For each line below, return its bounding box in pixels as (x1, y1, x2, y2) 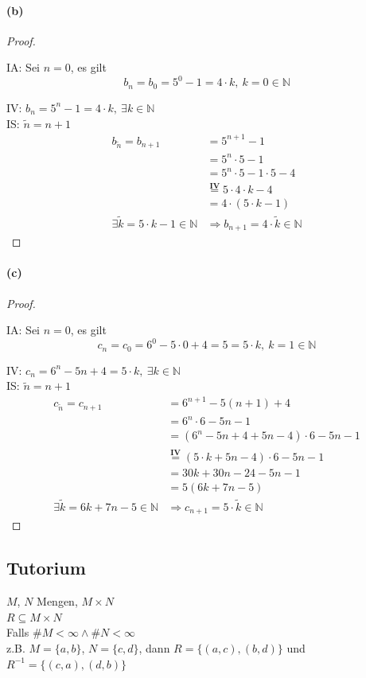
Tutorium (6, 555, 86, 580)
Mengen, (37, 593, 78, 610)
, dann (138, 640, 170, 657)
